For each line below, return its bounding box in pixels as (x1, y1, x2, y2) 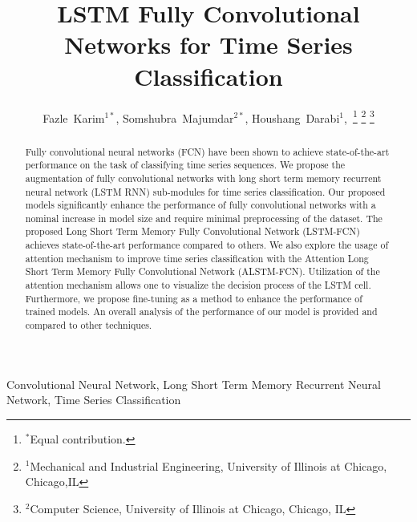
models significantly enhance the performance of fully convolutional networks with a (25, 198, 376, 212)
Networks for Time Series (64, 28, 353, 61)
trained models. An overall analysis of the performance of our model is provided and (25, 305, 378, 318)
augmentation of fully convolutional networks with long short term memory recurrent (25, 171, 382, 184)
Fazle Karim (43, 109, 105, 126)
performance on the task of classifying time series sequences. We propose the (25, 158, 346, 172)
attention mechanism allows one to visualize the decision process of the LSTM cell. (25, 278, 371, 292)
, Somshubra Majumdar (115, 109, 234, 126)
